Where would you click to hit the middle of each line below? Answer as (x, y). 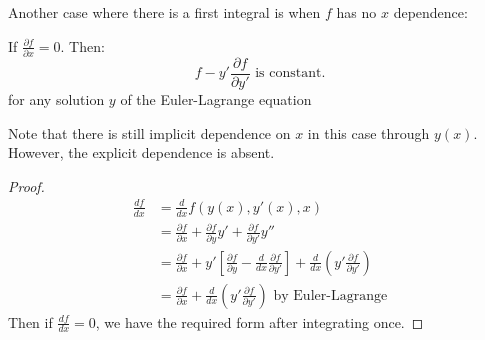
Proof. (26, 185)
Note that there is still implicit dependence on (149, 132)
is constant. (290, 73)
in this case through (368, 132)
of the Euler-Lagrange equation (216, 98)
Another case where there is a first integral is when (164, 12)
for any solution (56, 98)
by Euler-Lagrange (330, 295)
